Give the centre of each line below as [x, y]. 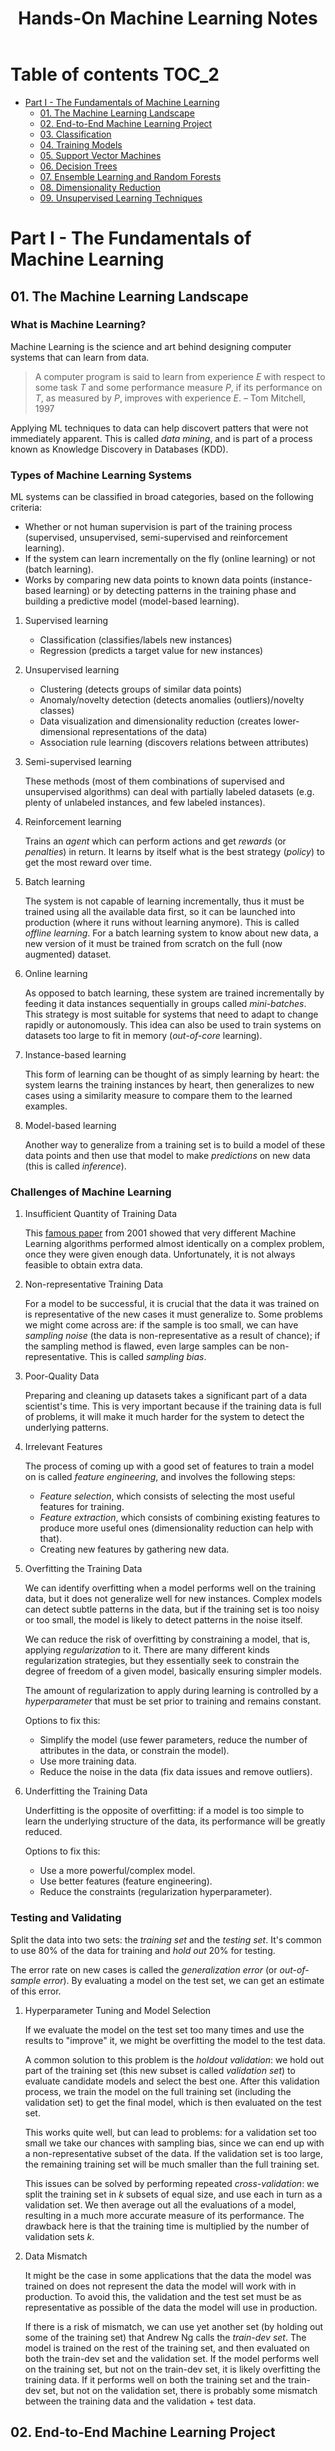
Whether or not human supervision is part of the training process [158, 527]
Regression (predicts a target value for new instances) [151, 651]
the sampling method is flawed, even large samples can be [146, 1346]
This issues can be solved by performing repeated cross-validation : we [172, 2183]
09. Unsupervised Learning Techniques [121, 198]
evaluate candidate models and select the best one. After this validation [172, 2081]
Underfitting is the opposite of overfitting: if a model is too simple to [164, 1811]
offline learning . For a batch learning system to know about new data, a [171, 933]
